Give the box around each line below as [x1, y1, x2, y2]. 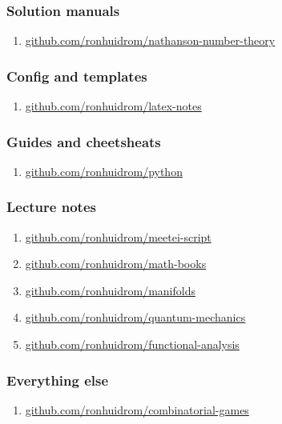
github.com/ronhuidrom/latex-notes [25, 98, 202, 114]
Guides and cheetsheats [6, 131, 161, 151]
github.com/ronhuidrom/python [25, 162, 183, 179]
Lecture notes [6, 197, 96, 217]
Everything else [6, 370, 109, 390]
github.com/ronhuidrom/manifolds [25, 282, 195, 298]
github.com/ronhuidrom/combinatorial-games [25, 401, 249, 418]
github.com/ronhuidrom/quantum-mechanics [25, 309, 246, 326]
